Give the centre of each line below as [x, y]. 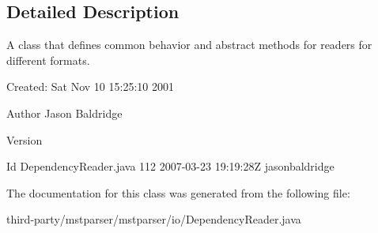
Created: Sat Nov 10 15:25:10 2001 [90, 86]
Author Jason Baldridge [64, 113]
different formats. [48, 60]
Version [25, 139]
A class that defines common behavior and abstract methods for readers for [189, 45]
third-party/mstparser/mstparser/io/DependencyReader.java [154, 219]
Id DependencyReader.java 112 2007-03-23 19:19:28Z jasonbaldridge [170, 166]
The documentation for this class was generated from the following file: [178, 192]
